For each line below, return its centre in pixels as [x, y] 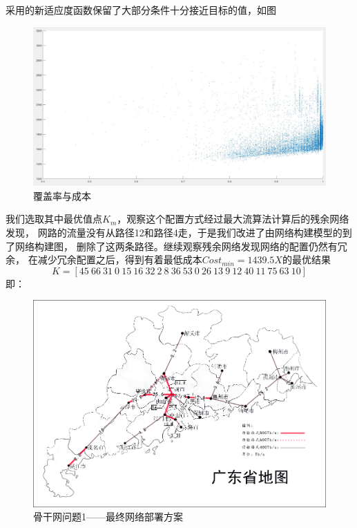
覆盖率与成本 [62, 195]
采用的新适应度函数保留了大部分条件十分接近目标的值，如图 [141, 10]
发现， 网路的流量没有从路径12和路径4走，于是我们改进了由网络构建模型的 [174, 232]
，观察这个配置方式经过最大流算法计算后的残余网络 [233, 219]
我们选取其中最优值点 [54, 219]
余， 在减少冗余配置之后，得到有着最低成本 [104, 260]
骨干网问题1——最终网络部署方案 [108, 517]
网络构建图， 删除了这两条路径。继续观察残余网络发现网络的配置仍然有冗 [181, 246]
